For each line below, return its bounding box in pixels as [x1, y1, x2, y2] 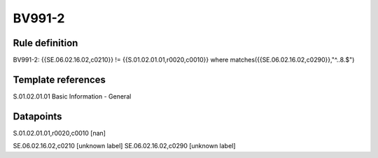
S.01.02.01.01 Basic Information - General [13, 92, 132, 101]
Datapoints [13, 110, 62, 122]
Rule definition [13, 37, 78, 49]
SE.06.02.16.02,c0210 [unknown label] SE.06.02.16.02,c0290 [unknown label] [13, 142, 236, 150]
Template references [13, 73, 106, 85]
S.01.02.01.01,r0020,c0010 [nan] [13, 129, 106, 137]
